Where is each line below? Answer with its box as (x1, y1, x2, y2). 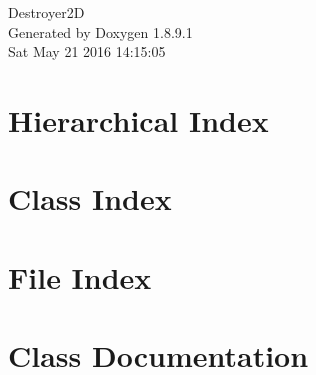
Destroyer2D (8, 2, 85, 22)
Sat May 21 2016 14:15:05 (8, 41, 166, 62)
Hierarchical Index (8, 99, 269, 140)
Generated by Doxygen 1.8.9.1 (8, 21, 193, 42)
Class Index (8, 178, 172, 219)
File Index (8, 256, 152, 297)
